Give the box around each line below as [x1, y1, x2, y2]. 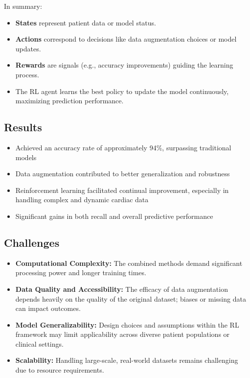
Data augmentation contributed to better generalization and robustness [15, 168, 230, 179]
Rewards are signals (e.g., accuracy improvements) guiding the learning [15, 60, 233, 70]
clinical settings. [15, 338, 64, 349]
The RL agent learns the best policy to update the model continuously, [15, 86, 229, 96]
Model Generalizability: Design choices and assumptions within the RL [15, 319, 239, 330]
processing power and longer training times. [15, 267, 146, 278]
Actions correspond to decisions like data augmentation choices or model [15, 34, 237, 44]
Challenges [4, 235, 60, 250]
